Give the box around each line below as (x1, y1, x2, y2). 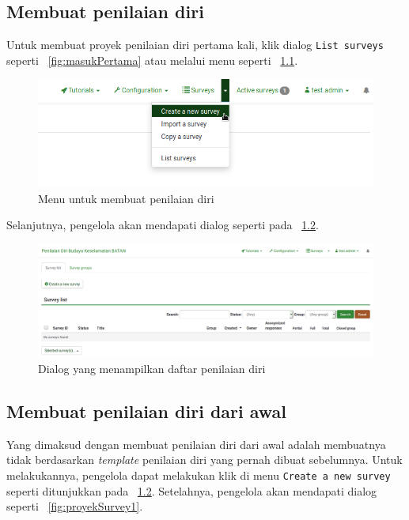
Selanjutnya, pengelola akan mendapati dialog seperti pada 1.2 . (6, 217, 319, 233)
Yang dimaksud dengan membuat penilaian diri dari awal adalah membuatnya (6, 435, 386, 452)
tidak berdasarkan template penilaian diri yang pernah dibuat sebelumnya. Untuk (6, 451, 403, 468)
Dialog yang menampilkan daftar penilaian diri (38, 360, 266, 377)
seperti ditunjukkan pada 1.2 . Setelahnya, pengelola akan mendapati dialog (6, 482, 377, 499)
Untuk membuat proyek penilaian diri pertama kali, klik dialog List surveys (6, 36, 384, 52)
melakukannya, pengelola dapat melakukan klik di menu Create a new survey (6, 467, 391, 484)
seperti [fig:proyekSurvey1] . (6, 498, 143, 514)
